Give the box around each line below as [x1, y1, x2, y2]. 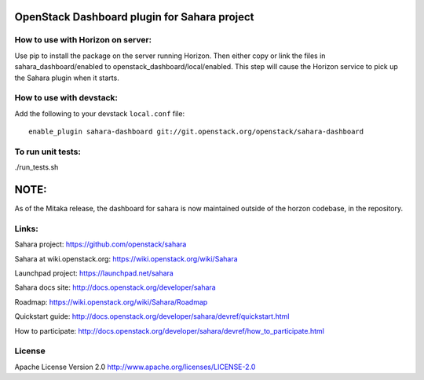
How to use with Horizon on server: [14, 35, 152, 46]
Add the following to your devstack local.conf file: [14, 108, 185, 118]
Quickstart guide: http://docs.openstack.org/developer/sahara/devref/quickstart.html [14, 312, 290, 321]
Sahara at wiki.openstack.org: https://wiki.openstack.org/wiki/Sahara [14, 254, 239, 263]
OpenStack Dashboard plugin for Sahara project [14, 10, 254, 24]
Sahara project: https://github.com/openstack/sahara [14, 239, 187, 249]
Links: [14, 223, 38, 234]
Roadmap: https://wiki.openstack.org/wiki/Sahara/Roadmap [14, 297, 208, 306]
